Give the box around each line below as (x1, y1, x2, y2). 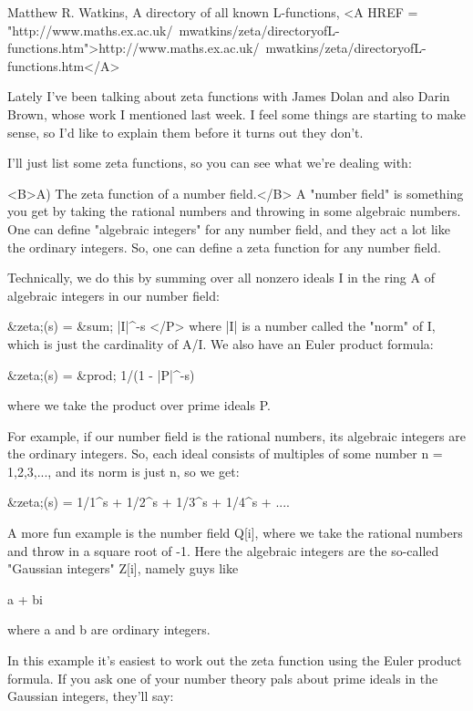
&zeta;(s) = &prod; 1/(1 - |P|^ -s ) (7, 365, 195, 384)
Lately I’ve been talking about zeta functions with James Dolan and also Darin (7, 87, 450, 106)
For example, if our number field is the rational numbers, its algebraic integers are (7, 426, 466, 445)
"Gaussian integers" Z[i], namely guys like (7, 559, 239, 578)
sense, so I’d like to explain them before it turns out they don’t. (7, 122, 364, 141)
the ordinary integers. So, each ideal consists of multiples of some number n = (7, 444, 443, 463)
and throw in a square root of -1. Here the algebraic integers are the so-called (7, 541, 439, 560)
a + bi (7, 589, 43, 608)
